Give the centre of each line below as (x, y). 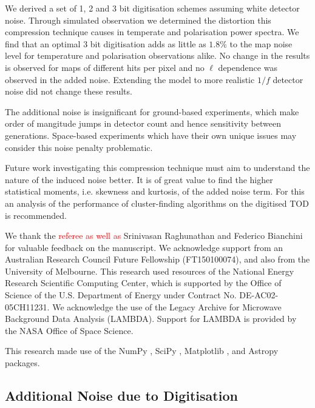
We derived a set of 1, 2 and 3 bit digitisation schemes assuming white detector (152, 8)
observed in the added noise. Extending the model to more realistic (130, 79)
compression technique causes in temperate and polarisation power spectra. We (152, 32)
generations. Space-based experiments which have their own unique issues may (151, 135)
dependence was (248, 67)
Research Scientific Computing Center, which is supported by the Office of (143, 283)
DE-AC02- (259, 295)
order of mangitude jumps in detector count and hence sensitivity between (143, 123)
